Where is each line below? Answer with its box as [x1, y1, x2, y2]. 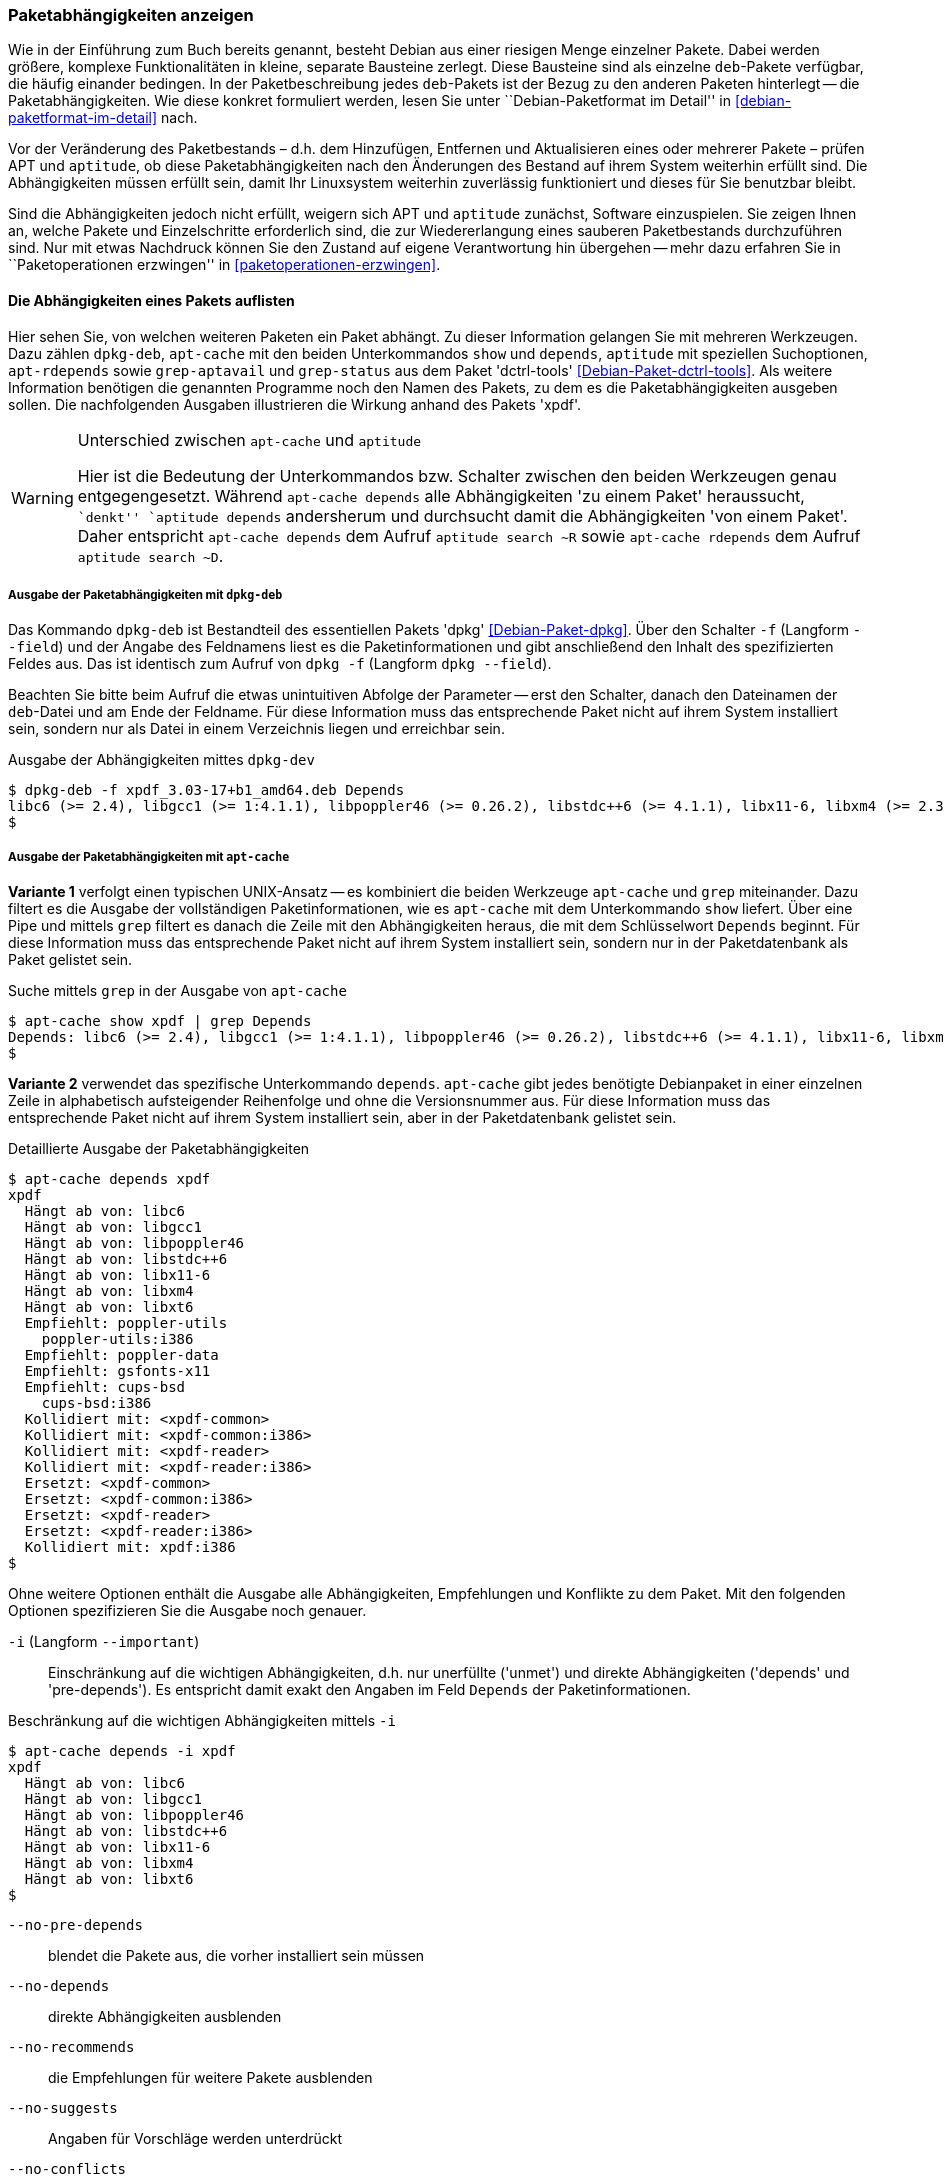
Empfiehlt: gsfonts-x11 [24, 1363, 211, 1380]
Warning [11, 487, 74, 508]
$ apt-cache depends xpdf [8, 1171, 211, 1188]
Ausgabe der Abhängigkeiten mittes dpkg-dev [8, 751, 315, 769]
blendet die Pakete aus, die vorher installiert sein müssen [48, 1947, 425, 1965]
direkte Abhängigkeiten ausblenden [48, 2008, 282, 2026]
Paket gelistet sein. [8, 951, 133, 969]
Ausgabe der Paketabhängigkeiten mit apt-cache [8, 849, 290, 864]
